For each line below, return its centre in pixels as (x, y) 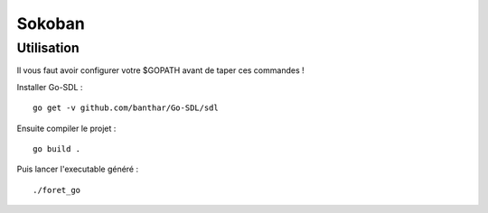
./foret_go (57, 190)
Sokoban (51, 23)
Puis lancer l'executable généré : (78, 169)
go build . (57, 148)
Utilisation (48, 48)
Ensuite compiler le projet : (66, 128)
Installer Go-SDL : (50, 87)
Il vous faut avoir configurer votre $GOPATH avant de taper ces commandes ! (160, 70)
